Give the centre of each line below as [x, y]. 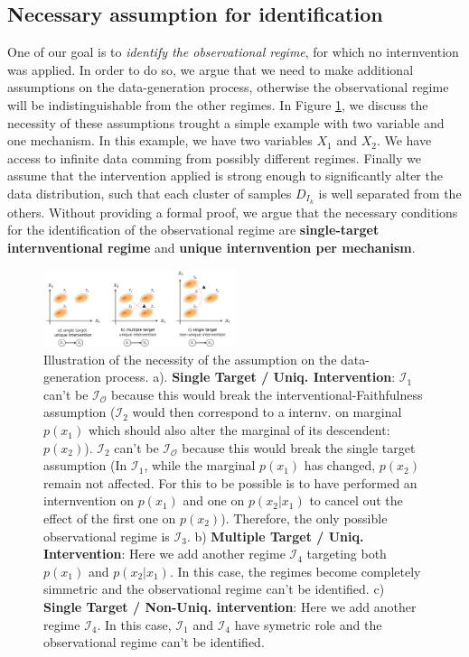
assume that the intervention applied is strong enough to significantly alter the [225, 176]
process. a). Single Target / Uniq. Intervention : [250, 377]
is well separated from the [390, 193]
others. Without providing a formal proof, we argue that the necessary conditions [233, 212]
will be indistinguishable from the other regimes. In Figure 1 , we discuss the [218, 104]
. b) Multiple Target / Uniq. [275, 536]
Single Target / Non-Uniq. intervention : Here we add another [230, 606]
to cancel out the [356, 500]
